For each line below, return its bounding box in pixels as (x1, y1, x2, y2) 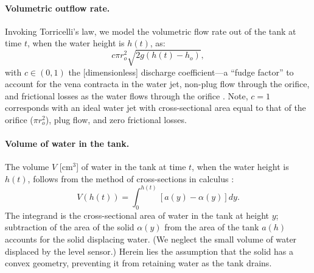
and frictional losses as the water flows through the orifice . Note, (5, 89, 248, 102)
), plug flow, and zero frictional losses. (45, 113, 187, 126)
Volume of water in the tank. (5, 137, 130, 150)
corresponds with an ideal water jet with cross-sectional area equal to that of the (5, 101, 306, 114)
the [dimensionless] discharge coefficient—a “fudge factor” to (68, 65, 294, 78)
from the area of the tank (164, 221, 259, 233)
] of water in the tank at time (76, 160, 186, 173)
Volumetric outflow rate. (5, 1, 110, 14)
